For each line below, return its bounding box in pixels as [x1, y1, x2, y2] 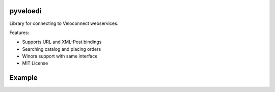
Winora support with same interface [22, 53, 98, 59]
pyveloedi [9, 7, 42, 15]
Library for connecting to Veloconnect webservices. [9, 20, 119, 26]
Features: [9, 29, 30, 36]
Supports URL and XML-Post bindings [22, 39, 102, 45]
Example [9, 74, 38, 82]
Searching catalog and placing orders [22, 46, 101, 52]
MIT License [22, 60, 48, 66]
